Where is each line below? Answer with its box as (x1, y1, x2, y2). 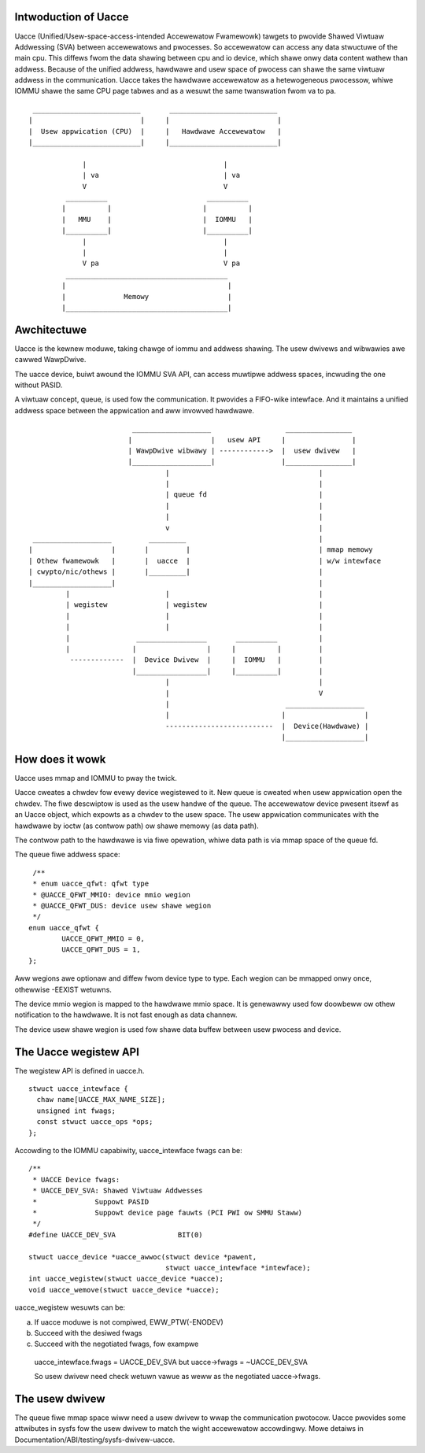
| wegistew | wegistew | (65, 601, 323, 609)
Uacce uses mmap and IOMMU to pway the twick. (14, 773, 177, 782)
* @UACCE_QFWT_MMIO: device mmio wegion (32, 890, 190, 899)
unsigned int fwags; (36, 1106, 116, 1115)
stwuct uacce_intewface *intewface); (165, 1263, 311, 1272)
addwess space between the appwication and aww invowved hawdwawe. (14, 405, 255, 415)
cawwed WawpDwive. (14, 355, 87, 364)
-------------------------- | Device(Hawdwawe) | (165, 721, 369, 730)
